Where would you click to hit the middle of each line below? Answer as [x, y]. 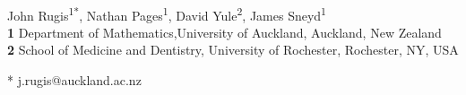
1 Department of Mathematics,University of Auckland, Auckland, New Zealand [224, 32]
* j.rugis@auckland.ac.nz [74, 80]
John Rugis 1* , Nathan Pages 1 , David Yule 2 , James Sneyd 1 [167, 13]
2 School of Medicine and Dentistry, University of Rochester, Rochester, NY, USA [233, 50]
